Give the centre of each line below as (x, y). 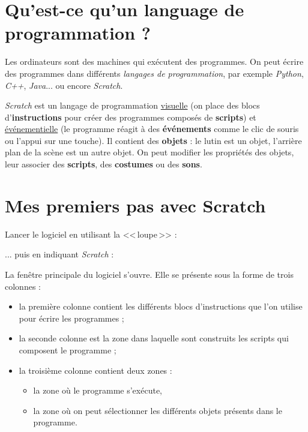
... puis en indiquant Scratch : (59, 254)
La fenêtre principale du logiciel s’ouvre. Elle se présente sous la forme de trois (149, 274)
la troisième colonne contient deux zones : (95, 370)
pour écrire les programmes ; (71, 318)
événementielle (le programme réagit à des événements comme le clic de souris (152, 129)
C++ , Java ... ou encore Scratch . (64, 85)
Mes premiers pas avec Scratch (135, 205)
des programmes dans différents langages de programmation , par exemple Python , (154, 73)
